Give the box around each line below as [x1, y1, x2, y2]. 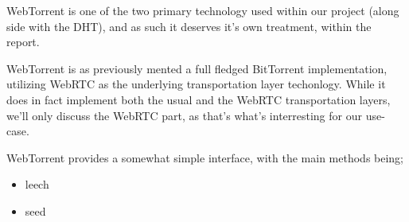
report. [6, 33, 40, 50]
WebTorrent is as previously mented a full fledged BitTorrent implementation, [6, 60, 388, 76]
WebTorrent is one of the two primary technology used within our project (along [6, 2, 399, 18]
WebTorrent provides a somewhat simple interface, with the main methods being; [6, 149, 404, 166]
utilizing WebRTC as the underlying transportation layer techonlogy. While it [6, 76, 386, 92]
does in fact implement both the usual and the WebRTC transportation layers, [6, 91, 391, 107]
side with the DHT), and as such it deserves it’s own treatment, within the [6, 18, 372, 34]
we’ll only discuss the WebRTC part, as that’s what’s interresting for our [6, 107, 362, 123]
